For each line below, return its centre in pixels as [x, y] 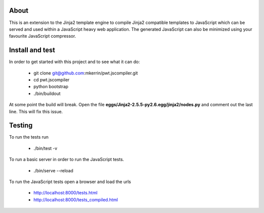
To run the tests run [29, 137]
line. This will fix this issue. [36, 111]
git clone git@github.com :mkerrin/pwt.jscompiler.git [86, 73]
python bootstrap [51, 87]
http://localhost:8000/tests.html [66, 193]
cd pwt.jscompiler [52, 80]
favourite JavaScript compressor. [43, 36]
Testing [21, 126]
